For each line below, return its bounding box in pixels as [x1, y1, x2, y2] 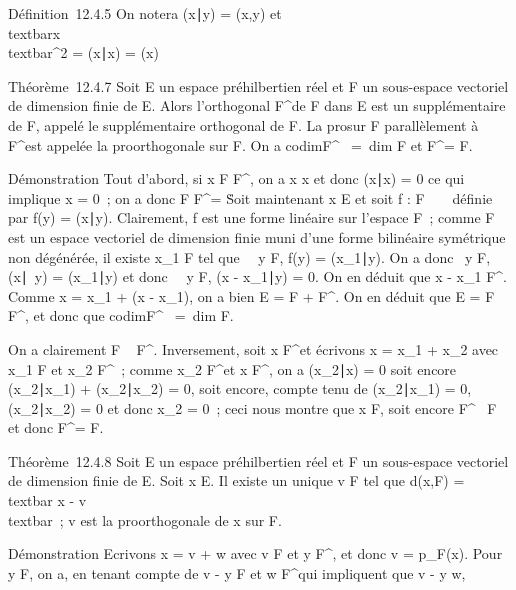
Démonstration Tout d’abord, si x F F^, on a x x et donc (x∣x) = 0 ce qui [8, 168, 465, 189]
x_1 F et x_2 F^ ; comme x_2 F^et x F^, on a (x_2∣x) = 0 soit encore [8, 358, 457, 379]
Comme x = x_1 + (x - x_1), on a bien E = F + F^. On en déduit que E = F [8, 285, 495, 306]
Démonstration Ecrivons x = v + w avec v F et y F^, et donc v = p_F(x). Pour [8, 543, 503, 564]
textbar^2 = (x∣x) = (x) [8, 42, 159, 63]
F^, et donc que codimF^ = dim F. [8, 305, 234, 326]
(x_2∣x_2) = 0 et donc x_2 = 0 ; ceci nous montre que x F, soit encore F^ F [8, 397, 497, 418]
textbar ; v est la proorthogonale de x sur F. [8, 509, 282, 530]
